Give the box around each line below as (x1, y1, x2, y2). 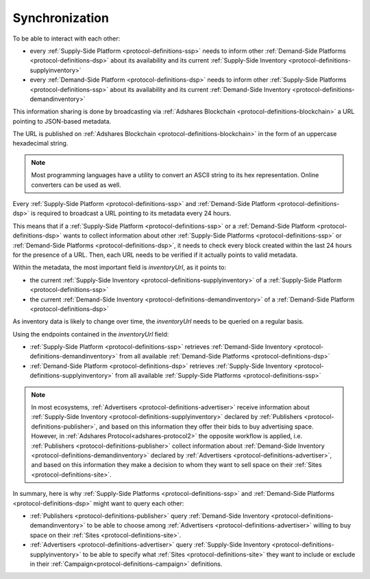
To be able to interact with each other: (12, 34, 121, 43)
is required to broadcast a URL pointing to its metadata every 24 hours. (31, 209, 232, 218)
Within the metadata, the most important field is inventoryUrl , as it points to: (12, 263, 227, 271)
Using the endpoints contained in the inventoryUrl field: (12, 330, 169, 338)
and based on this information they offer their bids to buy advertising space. (99, 422, 314, 431)
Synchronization (12, 10, 110, 25)
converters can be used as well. (31, 181, 121, 189)
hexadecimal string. (12, 139, 69, 148)
